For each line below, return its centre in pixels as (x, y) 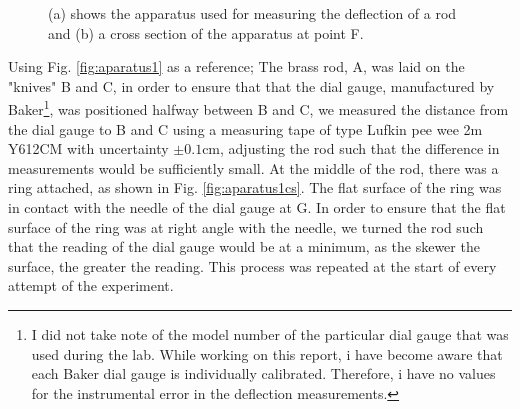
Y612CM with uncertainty (88, 148)
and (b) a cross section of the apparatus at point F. (206, 32)
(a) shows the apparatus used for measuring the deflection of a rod (252, 13)
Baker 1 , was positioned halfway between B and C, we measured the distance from (258, 108)
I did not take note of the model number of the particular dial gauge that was (270, 333)
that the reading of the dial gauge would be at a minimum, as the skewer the (244, 246)
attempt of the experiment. (91, 285)
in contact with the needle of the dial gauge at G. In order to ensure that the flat (257, 207)
